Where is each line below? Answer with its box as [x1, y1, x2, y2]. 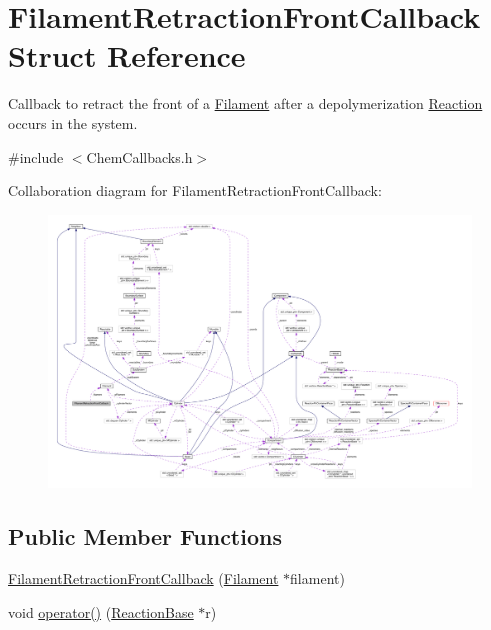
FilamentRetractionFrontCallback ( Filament [8, 568, 279, 589]
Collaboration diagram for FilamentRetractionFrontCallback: [8, 180, 382, 201]
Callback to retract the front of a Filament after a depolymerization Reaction [8, 93, 483, 114]
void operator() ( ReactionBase [8, 601, 194, 622]
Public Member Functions [8, 521, 282, 552]
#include [8, 146, 64, 167]
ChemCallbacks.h [86, 146, 193, 167]
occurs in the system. [8, 112, 138, 133]
